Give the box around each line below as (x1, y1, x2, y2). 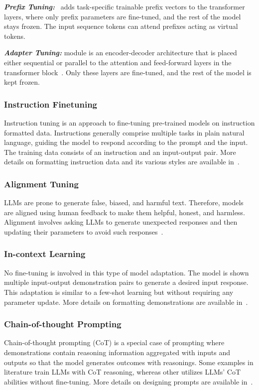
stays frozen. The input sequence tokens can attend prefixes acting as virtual (4, 21, 238, 31)
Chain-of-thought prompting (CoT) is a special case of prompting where (4, 337, 225, 348)
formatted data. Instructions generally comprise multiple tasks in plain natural (4, 127, 245, 137)
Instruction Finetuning (4, 98, 97, 110)
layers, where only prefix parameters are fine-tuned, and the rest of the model (4, 11, 241, 21)
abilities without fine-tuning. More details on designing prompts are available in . (4, 376, 253, 387)
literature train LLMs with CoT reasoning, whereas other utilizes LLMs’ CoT (4, 367, 241, 377)
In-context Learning (4, 248, 86, 260)
